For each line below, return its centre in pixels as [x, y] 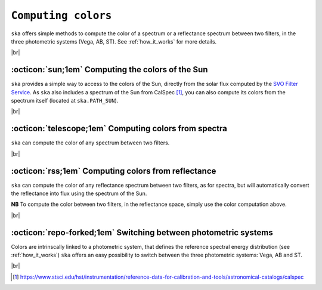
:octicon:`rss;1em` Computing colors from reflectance [114, 171]
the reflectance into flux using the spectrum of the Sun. [79, 193]
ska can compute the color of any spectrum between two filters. [90, 143]
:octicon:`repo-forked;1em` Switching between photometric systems [142, 232]
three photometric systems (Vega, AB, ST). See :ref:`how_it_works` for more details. [114, 41]
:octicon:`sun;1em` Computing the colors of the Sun [109, 70]
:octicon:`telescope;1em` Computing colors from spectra [119, 129]
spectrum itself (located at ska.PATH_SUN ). [65, 101]
